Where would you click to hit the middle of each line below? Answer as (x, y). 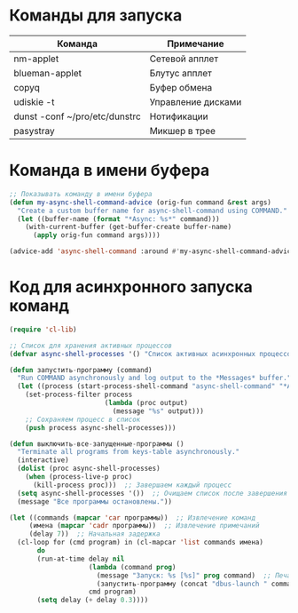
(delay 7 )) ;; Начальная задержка (95, 534)
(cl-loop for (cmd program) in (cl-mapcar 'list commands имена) (141, 543)
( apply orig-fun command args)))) (97, 235)
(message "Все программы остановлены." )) (95, 502)
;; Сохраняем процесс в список (83, 419)
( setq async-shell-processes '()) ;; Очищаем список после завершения (153, 493)
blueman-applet (48, 73)
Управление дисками (196, 101)
